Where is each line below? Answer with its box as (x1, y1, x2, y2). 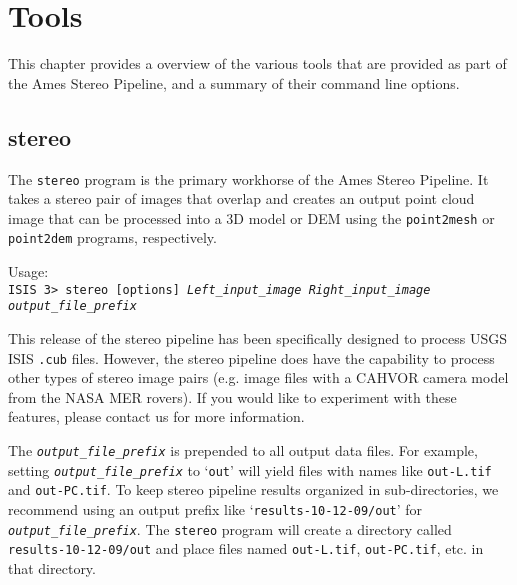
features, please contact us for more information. (8, 406, 305, 427)
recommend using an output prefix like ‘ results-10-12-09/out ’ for (8, 498, 423, 519)
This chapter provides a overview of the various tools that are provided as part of (8, 53, 507, 74)
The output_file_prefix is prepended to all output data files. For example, (8, 440, 478, 461)
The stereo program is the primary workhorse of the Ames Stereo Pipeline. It (8, 168, 489, 189)
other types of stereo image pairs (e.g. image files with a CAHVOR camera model (8, 367, 509, 388)
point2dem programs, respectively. (8, 227, 217, 248)
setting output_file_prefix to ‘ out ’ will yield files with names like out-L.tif (8, 459, 492, 480)
